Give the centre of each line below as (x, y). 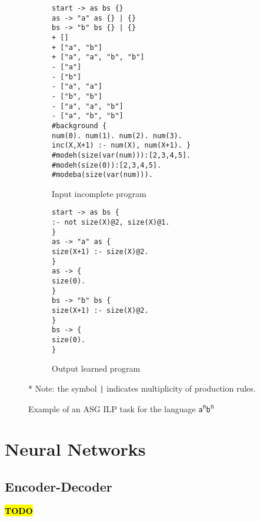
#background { (79, 126)
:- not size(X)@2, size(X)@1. (111, 223)
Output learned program (96, 368)
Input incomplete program (99, 193)
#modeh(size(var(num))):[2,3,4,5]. (121, 155)
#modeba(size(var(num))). (102, 175)
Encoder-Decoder (59, 486)
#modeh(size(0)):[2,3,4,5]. (107, 165)
